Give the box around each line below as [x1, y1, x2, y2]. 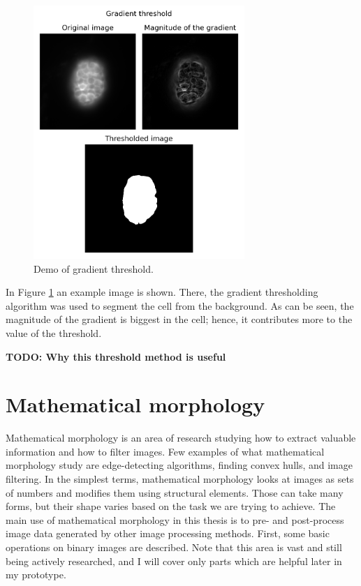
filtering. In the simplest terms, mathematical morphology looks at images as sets [6, 472, 354, 486]
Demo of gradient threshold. [34, 261, 154, 276]
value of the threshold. [6, 325, 102, 340]
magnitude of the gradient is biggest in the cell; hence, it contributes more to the [6, 312, 353, 326]
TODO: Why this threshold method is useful [6, 349, 226, 363]
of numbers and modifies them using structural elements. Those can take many [6, 485, 344, 499]
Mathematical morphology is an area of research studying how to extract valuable [6, 430, 356, 445]
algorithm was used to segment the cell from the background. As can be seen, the [6, 298, 354, 313]
